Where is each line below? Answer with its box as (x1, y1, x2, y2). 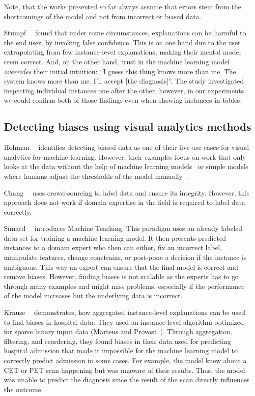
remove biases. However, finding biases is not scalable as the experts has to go (4, 271, 239, 282)
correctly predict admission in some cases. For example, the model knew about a (4, 355, 247, 366)
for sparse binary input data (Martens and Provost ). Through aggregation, (4, 326, 232, 337)
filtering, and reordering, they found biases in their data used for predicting (4, 336, 231, 346)
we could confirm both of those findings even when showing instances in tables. (4, 95, 242, 105)
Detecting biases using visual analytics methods (4, 119, 251, 134)
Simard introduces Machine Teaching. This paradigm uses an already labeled (4, 223, 243, 233)
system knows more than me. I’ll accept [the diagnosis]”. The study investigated (4, 76, 244, 86)
